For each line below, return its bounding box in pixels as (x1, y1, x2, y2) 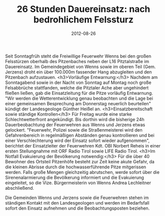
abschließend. (5, 185, 34, 191)
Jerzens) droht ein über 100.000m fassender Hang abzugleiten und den (5, 69, 152, 75)
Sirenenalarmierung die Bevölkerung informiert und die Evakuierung (5, 174, 144, 180)
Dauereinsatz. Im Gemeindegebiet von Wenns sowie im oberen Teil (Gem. (5, 64, 156, 70)
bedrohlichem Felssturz (33, 14, 134, 25)
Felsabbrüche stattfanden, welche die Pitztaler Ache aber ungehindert (5, 84, 149, 90)
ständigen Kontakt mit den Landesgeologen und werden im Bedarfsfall (5, 200, 150, 206)
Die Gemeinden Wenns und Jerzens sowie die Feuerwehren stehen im (5, 195, 149, 201)
